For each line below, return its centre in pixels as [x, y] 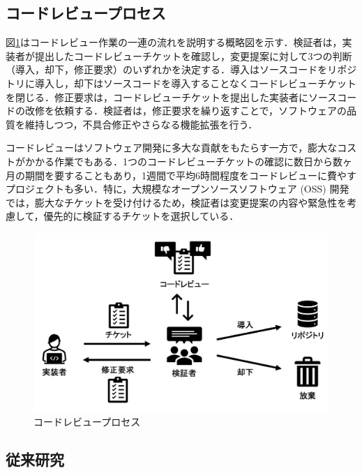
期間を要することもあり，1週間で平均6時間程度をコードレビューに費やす [191, 175]
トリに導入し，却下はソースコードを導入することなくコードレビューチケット [181, 83]
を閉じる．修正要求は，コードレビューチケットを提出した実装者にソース [172, 97]
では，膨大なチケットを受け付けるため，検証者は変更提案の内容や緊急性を [176, 202]
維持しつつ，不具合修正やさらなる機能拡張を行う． [141, 124]
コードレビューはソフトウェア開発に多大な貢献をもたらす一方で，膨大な [172, 148]
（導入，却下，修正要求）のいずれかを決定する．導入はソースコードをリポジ [181, 69]
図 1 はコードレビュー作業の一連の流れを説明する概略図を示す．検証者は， [174, 42]
